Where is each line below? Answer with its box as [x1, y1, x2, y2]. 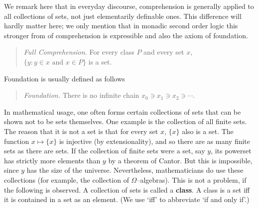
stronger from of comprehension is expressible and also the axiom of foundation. [4, 30, 248, 40]
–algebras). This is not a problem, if [136, 174, 247, 185]
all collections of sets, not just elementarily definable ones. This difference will [4, 10, 242, 21]
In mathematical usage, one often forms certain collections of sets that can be [4, 106, 241, 117]
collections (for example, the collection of [4, 174, 129, 185]
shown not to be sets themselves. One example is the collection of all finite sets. [4, 116, 247, 127]
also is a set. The [182, 126, 234, 136]
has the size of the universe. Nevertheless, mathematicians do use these [26, 165, 244, 175]
